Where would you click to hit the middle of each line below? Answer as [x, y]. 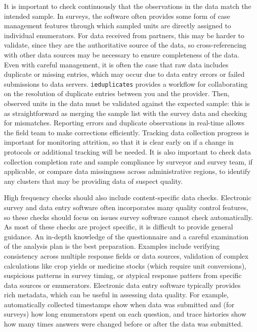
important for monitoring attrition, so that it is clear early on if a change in [119, 142]
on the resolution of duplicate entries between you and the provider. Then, [117, 93]
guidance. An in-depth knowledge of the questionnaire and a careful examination [126, 236]
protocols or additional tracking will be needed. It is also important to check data [128, 151]
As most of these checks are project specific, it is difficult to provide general [119, 227]
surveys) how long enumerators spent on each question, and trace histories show [125, 314]
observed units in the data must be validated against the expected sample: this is [127, 103]
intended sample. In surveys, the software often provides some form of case [117, 16]
